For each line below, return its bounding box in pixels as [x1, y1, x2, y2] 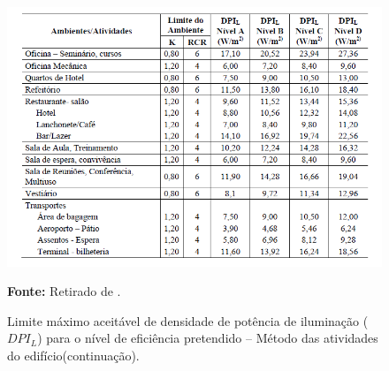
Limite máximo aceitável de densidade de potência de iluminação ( [7, 311, 369, 329]
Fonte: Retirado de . [7, 282, 121, 300]
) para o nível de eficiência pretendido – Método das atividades [37, 329, 378, 347]
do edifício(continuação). [7, 346, 140, 365]
